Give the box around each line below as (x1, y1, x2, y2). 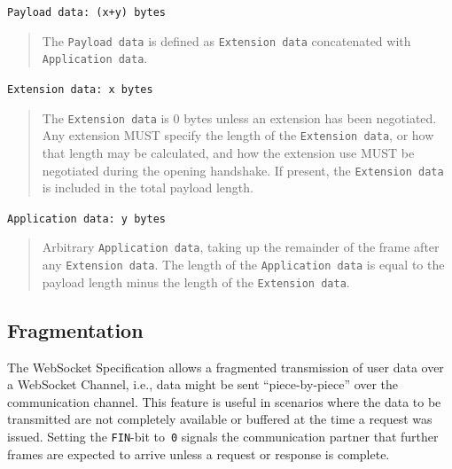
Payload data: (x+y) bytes (7, 6, 166, 19)
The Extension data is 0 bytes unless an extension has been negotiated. (42, 108, 437, 127)
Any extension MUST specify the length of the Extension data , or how (42, 126, 434, 145)
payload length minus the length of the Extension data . (42, 272, 350, 291)
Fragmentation (7, 316, 144, 343)
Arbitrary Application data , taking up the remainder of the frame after (42, 238, 440, 256)
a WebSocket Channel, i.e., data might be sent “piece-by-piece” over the (7, 375, 399, 394)
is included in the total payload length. (42, 178, 253, 197)
